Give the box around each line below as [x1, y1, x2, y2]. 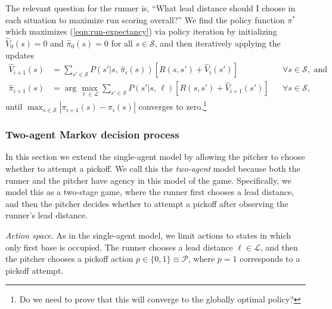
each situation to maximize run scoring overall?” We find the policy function [5, 13, 285, 26]
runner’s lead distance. [5, 209, 88, 221]
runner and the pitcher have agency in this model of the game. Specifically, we [5, 174, 291, 186]
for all [111, 37, 133, 49]
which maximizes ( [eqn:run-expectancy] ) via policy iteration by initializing [5, 25, 277, 38]
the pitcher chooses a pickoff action [5, 252, 134, 265]
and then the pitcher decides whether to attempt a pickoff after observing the [5, 197, 288, 209]
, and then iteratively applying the [154, 37, 281, 49]
